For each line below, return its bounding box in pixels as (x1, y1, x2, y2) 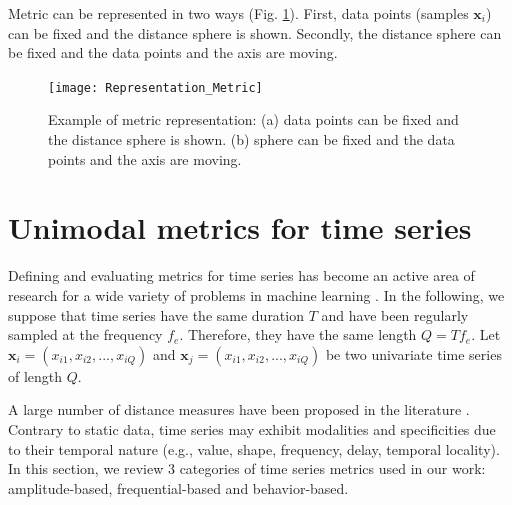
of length (8, 365, 63, 386)
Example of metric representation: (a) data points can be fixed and (48, 109, 459, 130)
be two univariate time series (325, 343, 502, 364)
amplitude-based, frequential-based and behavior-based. (8, 477, 349, 498)
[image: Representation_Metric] (48, 80, 263, 95)
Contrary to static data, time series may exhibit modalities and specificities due (8, 418, 496, 439)
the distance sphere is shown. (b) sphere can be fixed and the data (48, 129, 455, 150)
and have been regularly (321, 304, 469, 325)
